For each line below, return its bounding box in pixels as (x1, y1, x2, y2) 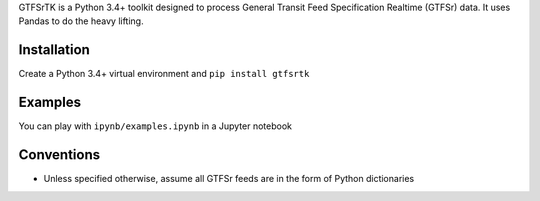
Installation (18, 41, 90, 59)
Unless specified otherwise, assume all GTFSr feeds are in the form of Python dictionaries (43, 173, 415, 185)
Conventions (18, 146, 101, 164)
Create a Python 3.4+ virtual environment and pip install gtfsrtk (18, 68, 310, 80)
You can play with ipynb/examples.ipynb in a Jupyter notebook (18, 120, 292, 132)
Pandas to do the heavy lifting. (18, 15, 144, 27)
